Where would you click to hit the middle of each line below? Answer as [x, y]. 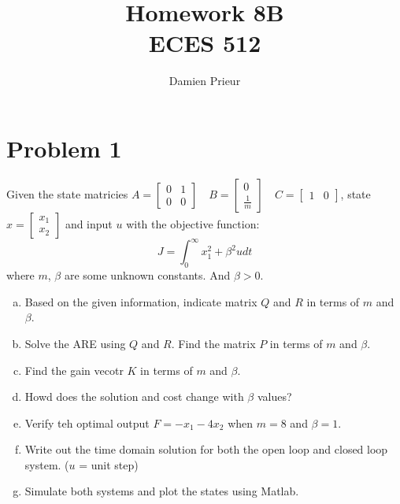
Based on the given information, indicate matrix [141, 301]
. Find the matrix [213, 343]
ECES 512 [205, 43]
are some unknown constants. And [147, 275]
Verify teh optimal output [87, 422]
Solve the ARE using [75, 343]
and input [89, 223]
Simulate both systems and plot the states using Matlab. [162, 491]
